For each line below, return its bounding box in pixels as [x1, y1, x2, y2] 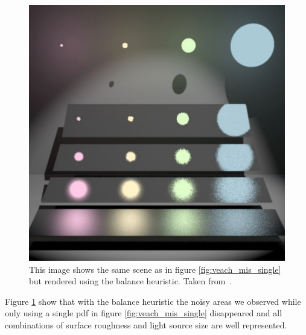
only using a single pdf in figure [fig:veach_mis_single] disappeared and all [5, 307, 282, 319]
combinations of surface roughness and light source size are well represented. [5, 318, 287, 331]
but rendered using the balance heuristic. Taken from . [29, 275, 232, 287]
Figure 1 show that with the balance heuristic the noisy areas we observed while [5, 295, 301, 307]
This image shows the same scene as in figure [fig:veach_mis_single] [29, 263, 281, 275]
